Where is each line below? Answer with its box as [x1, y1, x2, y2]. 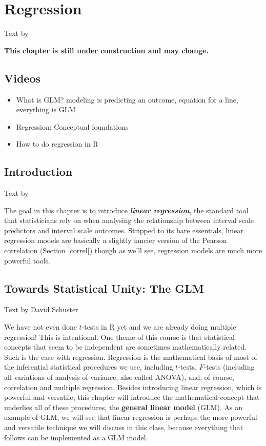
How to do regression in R [16, 138, 98, 149]
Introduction [4, 164, 73, 179]
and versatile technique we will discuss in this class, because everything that [4, 421, 243, 432]
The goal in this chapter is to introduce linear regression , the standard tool [4, 205, 249, 215]
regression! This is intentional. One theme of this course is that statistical [4, 331, 235, 342]
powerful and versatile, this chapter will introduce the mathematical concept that [4, 392, 260, 402]
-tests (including [203, 361, 255, 372]
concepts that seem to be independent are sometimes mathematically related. [4, 341, 247, 352]
